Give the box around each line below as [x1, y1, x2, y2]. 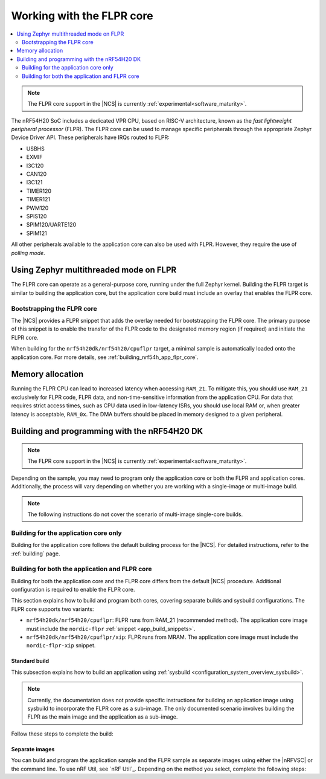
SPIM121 [26, 230, 48, 237]
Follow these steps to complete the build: [11, 730, 114, 737]
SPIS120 [26, 212, 47, 220]
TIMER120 [26, 187, 51, 195]
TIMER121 [26, 196, 51, 203]
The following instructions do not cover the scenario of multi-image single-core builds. [27, 511, 243, 518]
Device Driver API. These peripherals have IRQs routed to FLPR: [11, 134, 170, 141]
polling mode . [11, 249, 45, 256]
